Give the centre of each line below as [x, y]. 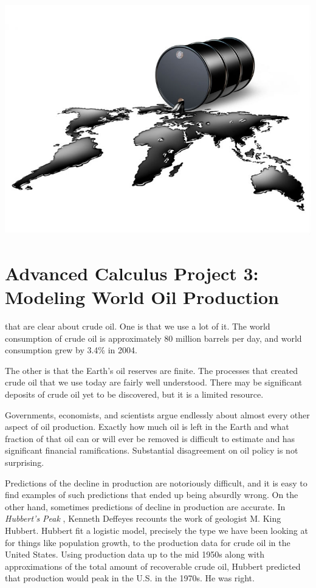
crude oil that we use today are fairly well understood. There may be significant [154, 382]
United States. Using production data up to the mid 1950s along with [135, 554]
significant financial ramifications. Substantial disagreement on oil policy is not [152, 450]
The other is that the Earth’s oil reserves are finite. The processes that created [152, 370]
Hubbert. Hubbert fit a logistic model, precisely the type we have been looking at [156, 530]
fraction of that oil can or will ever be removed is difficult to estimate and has [150, 438]
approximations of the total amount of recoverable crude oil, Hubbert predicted [153, 566]
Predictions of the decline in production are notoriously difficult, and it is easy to [156, 483]
